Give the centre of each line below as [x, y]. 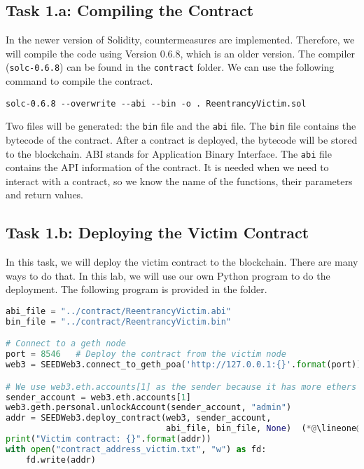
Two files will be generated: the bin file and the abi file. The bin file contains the [181, 126]
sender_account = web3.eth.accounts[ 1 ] [98, 397]
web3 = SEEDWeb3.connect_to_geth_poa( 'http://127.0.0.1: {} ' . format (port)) [184, 365]
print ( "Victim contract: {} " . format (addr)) [108, 439]
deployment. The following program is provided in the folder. [136, 289]
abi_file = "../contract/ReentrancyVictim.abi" [119, 311]
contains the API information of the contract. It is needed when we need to [167, 167]
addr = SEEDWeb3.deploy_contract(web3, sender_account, [139, 418]
